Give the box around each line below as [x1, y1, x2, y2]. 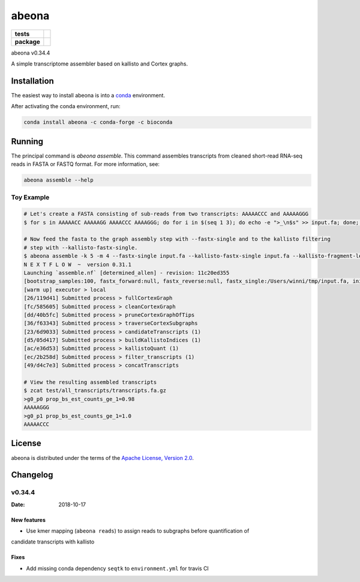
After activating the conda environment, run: [11, 103, 121, 110]
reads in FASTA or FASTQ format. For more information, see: [11, 161, 160, 168]
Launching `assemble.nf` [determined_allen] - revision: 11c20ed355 [23, 269, 230, 276]
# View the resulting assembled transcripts [23, 379, 157, 386]
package [14, 37, 40, 46]
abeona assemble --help [23, 177, 94, 183]
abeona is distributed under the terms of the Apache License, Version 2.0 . [11, 454, 194, 461]
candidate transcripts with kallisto [11, 538, 95, 545]
